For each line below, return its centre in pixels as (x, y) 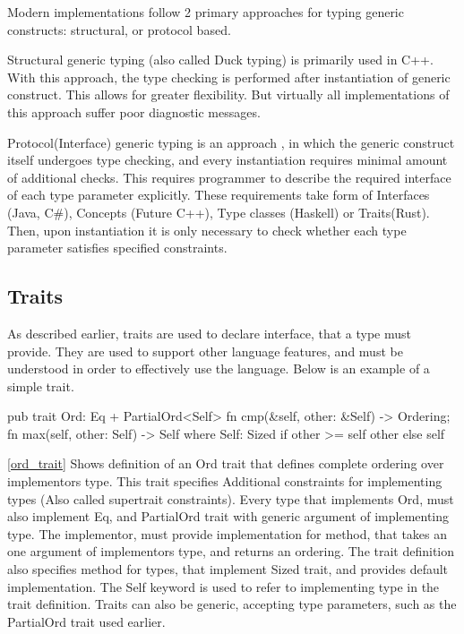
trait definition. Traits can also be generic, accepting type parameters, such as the (232, 604)
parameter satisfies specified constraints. (117, 248)
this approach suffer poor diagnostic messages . (134, 111)
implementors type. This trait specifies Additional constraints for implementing (225, 481)
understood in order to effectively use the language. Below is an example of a (219, 368)
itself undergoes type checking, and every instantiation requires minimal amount (228, 160)
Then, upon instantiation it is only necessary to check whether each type (207, 230)
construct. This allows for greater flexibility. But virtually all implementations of (228, 94)
